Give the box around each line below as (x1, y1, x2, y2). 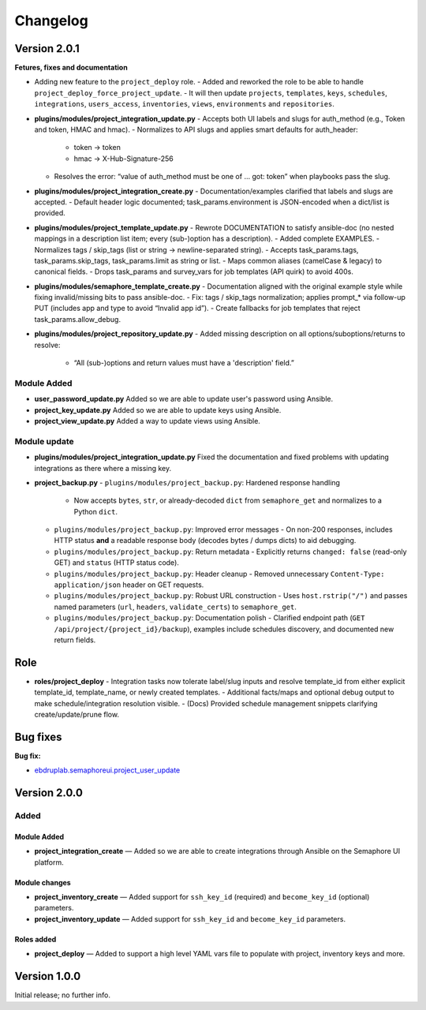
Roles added (14, 934, 57, 944)
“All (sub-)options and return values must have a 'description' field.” (73, 358, 295, 368)
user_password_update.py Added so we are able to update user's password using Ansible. (34, 395, 334, 404)
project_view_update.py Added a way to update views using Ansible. (34, 416, 260, 425)
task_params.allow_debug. (34, 314, 121, 324)
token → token (73, 143, 121, 152)
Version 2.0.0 (14, 786, 83, 800)
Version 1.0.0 (14, 970, 81, 983)
